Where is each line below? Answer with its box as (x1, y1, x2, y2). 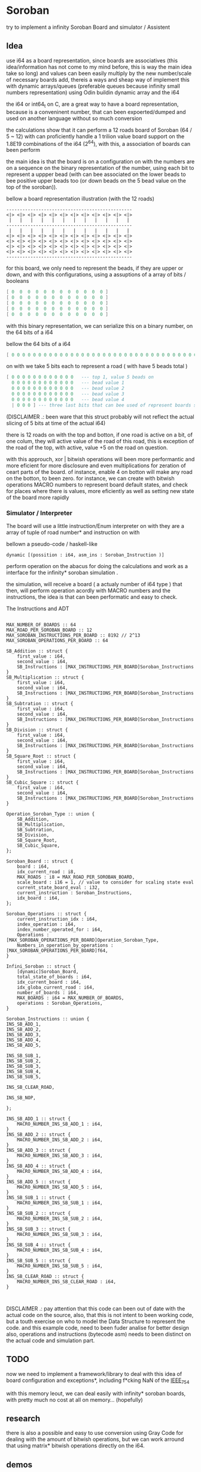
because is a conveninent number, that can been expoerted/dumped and (6, 108, 186, 115)
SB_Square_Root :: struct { (6, 753, 77, 759)
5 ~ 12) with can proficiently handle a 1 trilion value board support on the (6, 133, 185, 140)
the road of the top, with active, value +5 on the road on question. (6, 444, 169, 451)
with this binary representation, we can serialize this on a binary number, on (6, 322, 193, 329)
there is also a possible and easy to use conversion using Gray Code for (6, 1429, 184, 1437)
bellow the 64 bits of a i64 (6, 340, 71, 347)
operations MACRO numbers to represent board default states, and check (6, 481, 188, 488)
